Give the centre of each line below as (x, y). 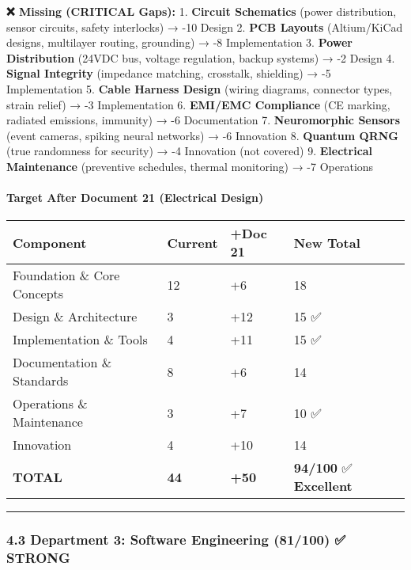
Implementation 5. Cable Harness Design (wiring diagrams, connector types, (200, 88)
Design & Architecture (75, 317)
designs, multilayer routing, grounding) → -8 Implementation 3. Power (179, 42)
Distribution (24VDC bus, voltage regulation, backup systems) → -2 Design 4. (201, 57)
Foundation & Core (66, 275)
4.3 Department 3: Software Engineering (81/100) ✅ (176, 540)
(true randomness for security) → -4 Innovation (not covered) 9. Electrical (190, 151)
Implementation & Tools (80, 340)
